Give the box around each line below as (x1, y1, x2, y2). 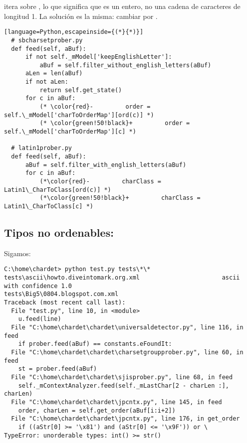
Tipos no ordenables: (4, 225, 114, 240)
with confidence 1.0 (4, 282, 72, 290)
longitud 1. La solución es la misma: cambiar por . (4, 10, 158, 21)
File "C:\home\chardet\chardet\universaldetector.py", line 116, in (11, 324, 244, 331)
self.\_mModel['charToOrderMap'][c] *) (4, 128, 136, 136)
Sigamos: (4, 248, 31, 258)
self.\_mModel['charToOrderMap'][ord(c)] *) (4, 111, 154, 119)
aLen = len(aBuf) (25, 70, 83, 77)
